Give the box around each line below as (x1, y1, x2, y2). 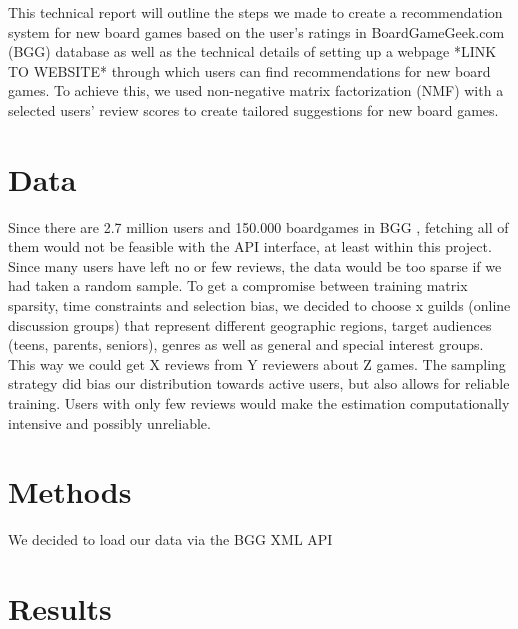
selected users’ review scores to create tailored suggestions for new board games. (8, 99, 499, 120)
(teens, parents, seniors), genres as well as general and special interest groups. (8, 334, 484, 355)
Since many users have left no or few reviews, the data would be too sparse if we (8, 255, 502, 276)
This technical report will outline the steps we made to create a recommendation (8, 2, 503, 22)
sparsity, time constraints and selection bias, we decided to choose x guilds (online (8, 295, 511, 316)
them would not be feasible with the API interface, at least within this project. (8, 236, 492, 257)
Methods (8, 471, 132, 512)
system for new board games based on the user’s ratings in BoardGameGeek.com (8, 21, 505, 42)
